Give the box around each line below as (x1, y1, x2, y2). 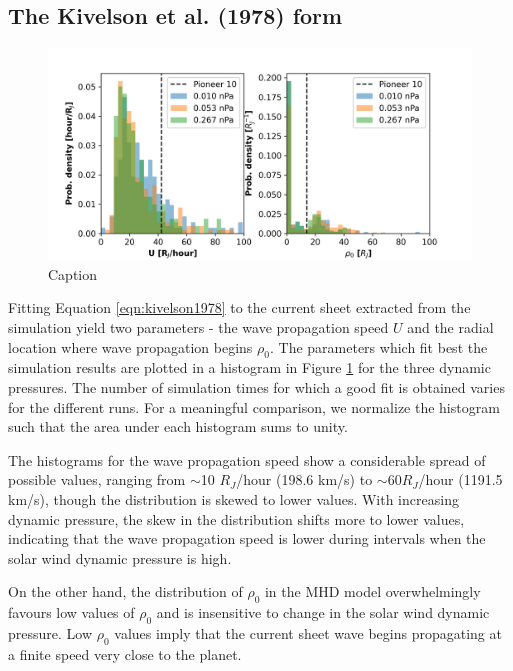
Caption (48, 263, 98, 284)
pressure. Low (8, 622, 93, 643)
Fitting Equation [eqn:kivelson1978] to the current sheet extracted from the (8, 297, 471, 318)
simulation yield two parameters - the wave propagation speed (8, 316, 389, 337)
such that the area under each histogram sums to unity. (8, 416, 348, 437)
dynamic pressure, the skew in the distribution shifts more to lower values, (8, 508, 465, 529)
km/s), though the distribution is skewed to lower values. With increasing (8, 488, 459, 509)
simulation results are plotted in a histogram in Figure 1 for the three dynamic (8, 357, 491, 378)
